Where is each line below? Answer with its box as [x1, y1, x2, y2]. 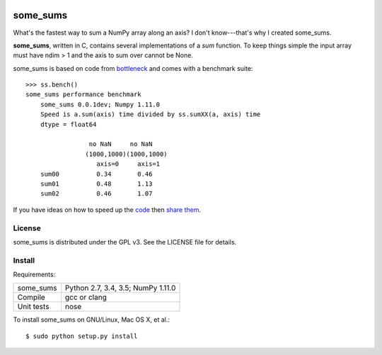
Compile [17, 293, 45, 303]
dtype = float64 [40, 120, 97, 128]
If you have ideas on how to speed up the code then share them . [13, 205, 202, 214]
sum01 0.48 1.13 [40, 179, 153, 188]
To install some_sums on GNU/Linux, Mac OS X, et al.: [13, 315, 170, 324]
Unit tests [17, 302, 50, 312]
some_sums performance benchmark [25, 91, 141, 98]
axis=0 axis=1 [96, 160, 161, 168]
